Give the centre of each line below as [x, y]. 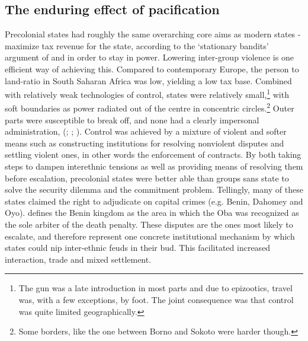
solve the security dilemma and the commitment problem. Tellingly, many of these [154, 189]
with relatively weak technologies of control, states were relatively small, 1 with [147, 93]
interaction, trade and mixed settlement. [78, 259]
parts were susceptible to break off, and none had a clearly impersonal [132, 119]
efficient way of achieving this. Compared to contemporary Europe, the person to [152, 68]
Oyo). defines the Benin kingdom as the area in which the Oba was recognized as [152, 213]
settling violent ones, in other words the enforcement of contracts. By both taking [153, 154]
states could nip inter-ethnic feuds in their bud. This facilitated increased [138, 248]
